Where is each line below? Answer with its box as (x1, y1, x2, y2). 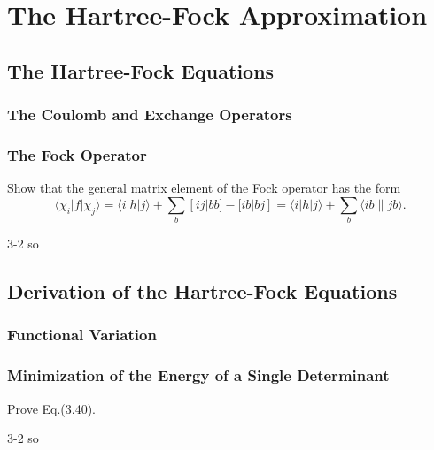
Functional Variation (7, 324, 157, 346)
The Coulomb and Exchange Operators (7, 103, 292, 126)
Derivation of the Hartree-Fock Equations (7, 278, 398, 305)
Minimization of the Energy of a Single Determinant (7, 364, 390, 386)
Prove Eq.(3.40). (7, 399, 97, 417)
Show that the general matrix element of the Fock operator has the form (7, 179, 401, 197)
